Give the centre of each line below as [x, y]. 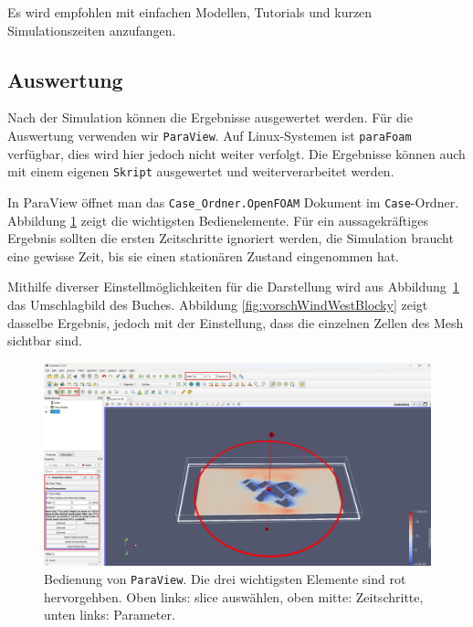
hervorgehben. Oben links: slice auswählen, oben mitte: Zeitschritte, [234, 596]
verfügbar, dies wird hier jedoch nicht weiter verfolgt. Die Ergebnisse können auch [236, 153]
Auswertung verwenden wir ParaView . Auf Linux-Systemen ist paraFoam [210, 135]
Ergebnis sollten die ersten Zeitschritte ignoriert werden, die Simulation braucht [231, 238]
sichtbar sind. [45, 340]
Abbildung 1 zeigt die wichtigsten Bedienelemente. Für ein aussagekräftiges [218, 220]
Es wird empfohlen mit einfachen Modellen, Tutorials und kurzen [190, 12]
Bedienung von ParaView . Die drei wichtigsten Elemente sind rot [225, 579]
